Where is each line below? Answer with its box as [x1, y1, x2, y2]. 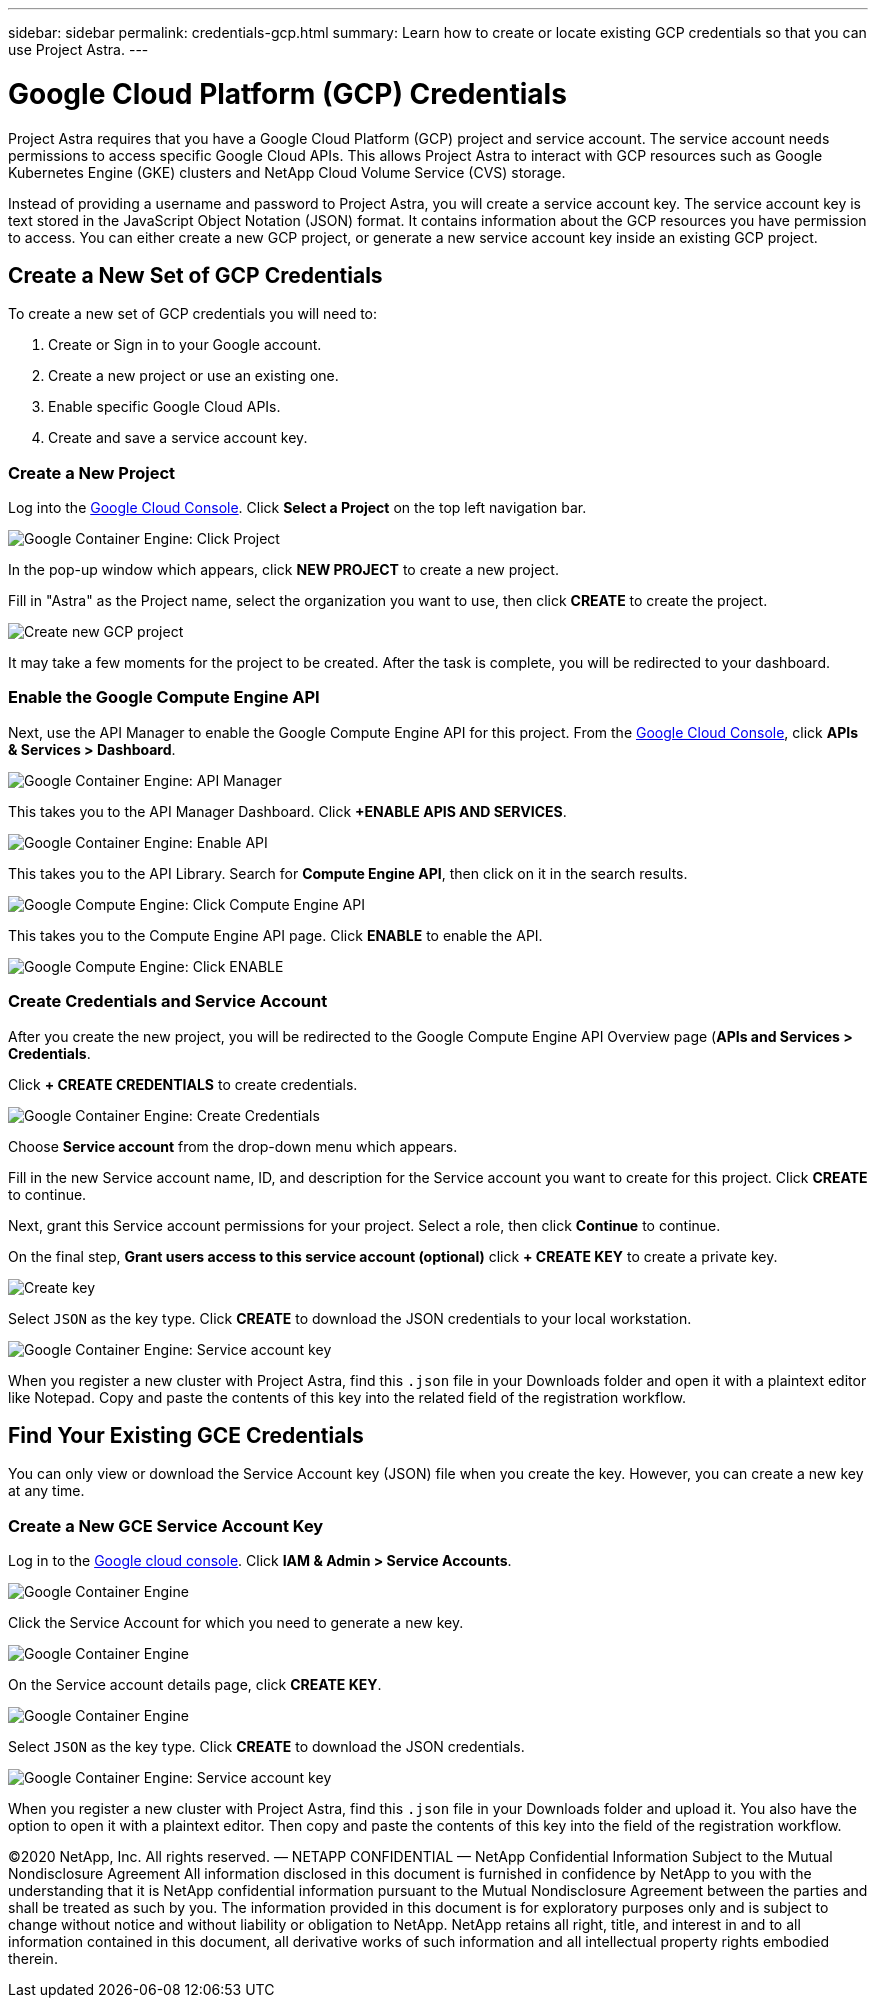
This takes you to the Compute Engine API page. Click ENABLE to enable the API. [8, 926, 543, 944]
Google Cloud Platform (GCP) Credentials [8, 76, 567, 111]
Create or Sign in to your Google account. [48, 336, 322, 354]
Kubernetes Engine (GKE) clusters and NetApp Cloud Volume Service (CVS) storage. [8, 163, 566, 181]
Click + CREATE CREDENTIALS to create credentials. [8, 1075, 358, 1093]
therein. [8, 1950, 58, 1968]
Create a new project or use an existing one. [48, 367, 339, 385]
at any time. [8, 1482, 85, 1500]
